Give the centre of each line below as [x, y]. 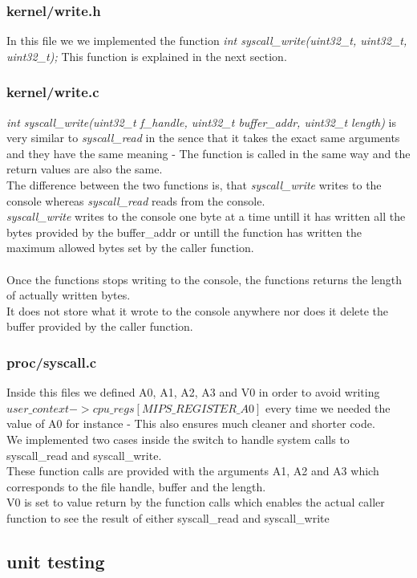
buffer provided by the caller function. [100, 326]
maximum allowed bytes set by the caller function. [130, 248]
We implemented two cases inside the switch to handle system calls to [178, 439]
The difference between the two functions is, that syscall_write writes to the [194, 185]
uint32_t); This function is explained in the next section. [147, 56]
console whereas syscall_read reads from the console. [136, 200]
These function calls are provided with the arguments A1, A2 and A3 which [193, 471]
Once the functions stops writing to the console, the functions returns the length [204, 279]
